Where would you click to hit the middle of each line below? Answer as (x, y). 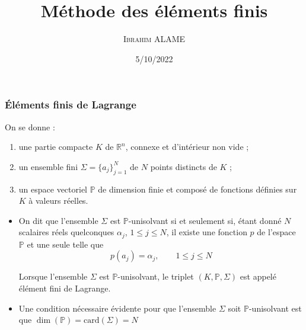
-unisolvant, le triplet (156, 276)
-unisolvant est (275, 308)
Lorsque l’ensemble (53, 276)
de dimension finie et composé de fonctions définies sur (197, 189)
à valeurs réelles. (58, 201)
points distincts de (184, 166)
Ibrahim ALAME (154, 39)
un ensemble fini (48, 166)
